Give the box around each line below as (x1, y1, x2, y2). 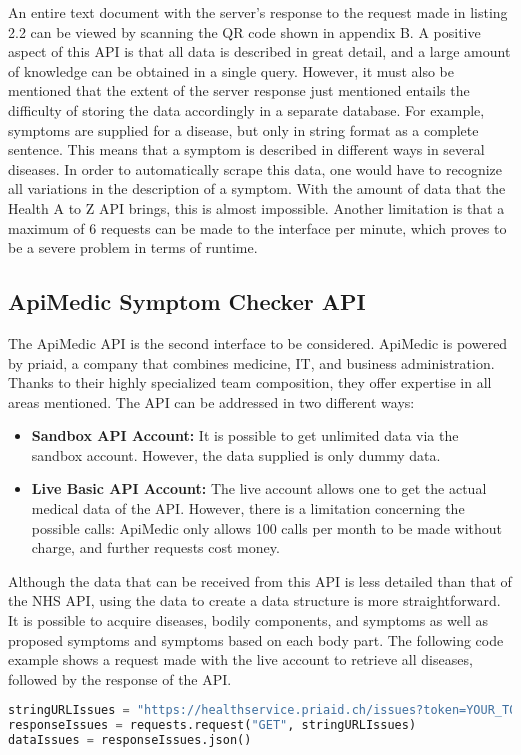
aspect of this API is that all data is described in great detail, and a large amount (8, 41, 511, 62)
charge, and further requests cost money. (31, 537, 280, 558)
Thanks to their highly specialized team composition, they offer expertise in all (8, 372, 492, 393)
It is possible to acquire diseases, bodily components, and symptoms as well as (8, 610, 488, 631)
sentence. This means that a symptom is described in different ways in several (8, 139, 485, 160)
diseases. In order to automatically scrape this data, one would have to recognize (8, 158, 503, 179)
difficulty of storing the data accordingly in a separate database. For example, (8, 99, 485, 120)
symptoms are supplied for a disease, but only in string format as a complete (8, 119, 479, 140)
